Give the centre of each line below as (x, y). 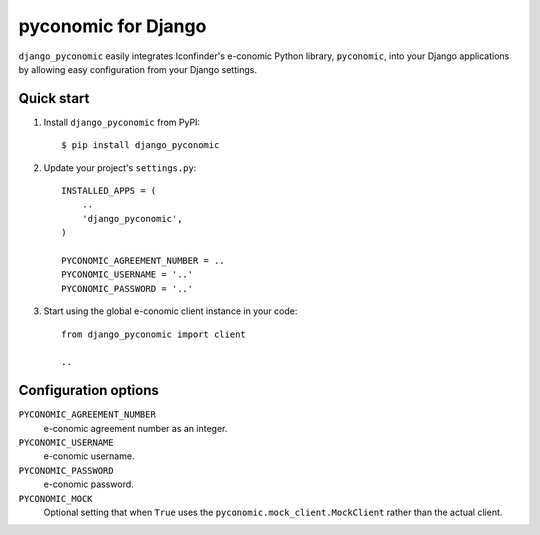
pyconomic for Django (112, 26)
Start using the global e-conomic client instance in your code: (170, 311)
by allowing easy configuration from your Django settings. (137, 69)
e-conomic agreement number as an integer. (135, 428)
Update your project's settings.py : (120, 167)
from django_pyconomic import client (154, 334)
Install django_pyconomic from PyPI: (121, 122)
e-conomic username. (89, 456)
